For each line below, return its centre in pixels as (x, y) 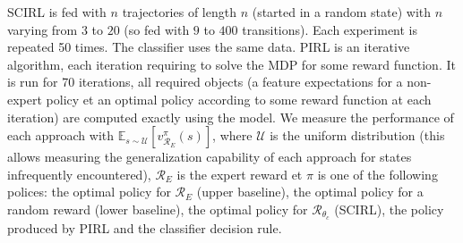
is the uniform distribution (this (357, 135)
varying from (43, 29)
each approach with (61, 135)
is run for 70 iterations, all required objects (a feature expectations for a (205, 82)
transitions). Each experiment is (330, 29)
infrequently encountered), (79, 174)
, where (232, 135)
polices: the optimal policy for (89, 192)
